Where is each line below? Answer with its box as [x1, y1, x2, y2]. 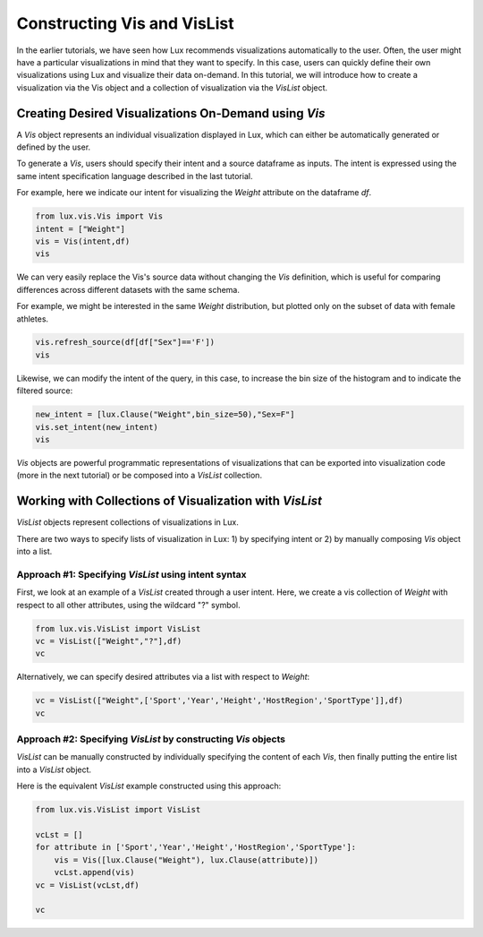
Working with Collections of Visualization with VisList [16, 494, 322, 509]
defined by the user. [16, 142, 91, 152]
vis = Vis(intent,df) [35, 236, 131, 246]
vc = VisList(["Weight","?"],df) [35, 636, 182, 646]
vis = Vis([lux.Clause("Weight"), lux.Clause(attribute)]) [54, 855, 319, 864]
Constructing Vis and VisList [16, 13, 234, 33]
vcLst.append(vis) [54, 867, 135, 878]
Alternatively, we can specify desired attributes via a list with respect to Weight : [16, 672, 310, 683]
